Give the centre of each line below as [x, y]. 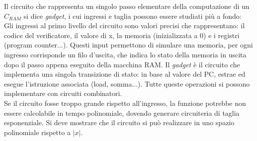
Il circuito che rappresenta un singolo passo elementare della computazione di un [127, 6]
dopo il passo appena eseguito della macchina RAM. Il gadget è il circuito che [122, 64]
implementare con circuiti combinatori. [63, 93]
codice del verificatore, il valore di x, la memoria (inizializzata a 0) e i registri [122, 35]
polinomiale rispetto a [37, 132]
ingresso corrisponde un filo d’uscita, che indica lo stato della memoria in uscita [125, 54]
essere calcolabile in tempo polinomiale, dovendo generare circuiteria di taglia [122, 113]
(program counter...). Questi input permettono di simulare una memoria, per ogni [128, 45]
